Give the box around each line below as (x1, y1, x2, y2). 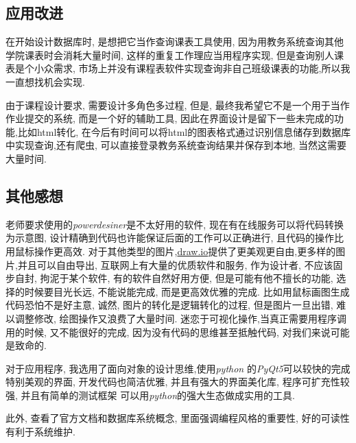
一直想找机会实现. (5, 74, 85, 88)
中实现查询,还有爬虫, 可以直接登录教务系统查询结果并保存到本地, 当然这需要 (5, 138, 346, 152)
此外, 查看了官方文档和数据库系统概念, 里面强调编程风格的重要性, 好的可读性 (5, 411, 350, 425)
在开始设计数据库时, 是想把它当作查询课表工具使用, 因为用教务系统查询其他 (5, 34, 344, 49)
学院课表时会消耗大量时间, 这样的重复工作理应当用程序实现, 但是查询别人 (5, 47, 335, 62)
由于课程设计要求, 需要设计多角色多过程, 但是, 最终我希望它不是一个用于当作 (5, 97, 350, 112)
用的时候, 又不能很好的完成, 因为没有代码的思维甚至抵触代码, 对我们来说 (5, 324, 331, 339)
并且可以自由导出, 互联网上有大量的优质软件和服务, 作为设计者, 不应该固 (17, 257, 343, 272)
